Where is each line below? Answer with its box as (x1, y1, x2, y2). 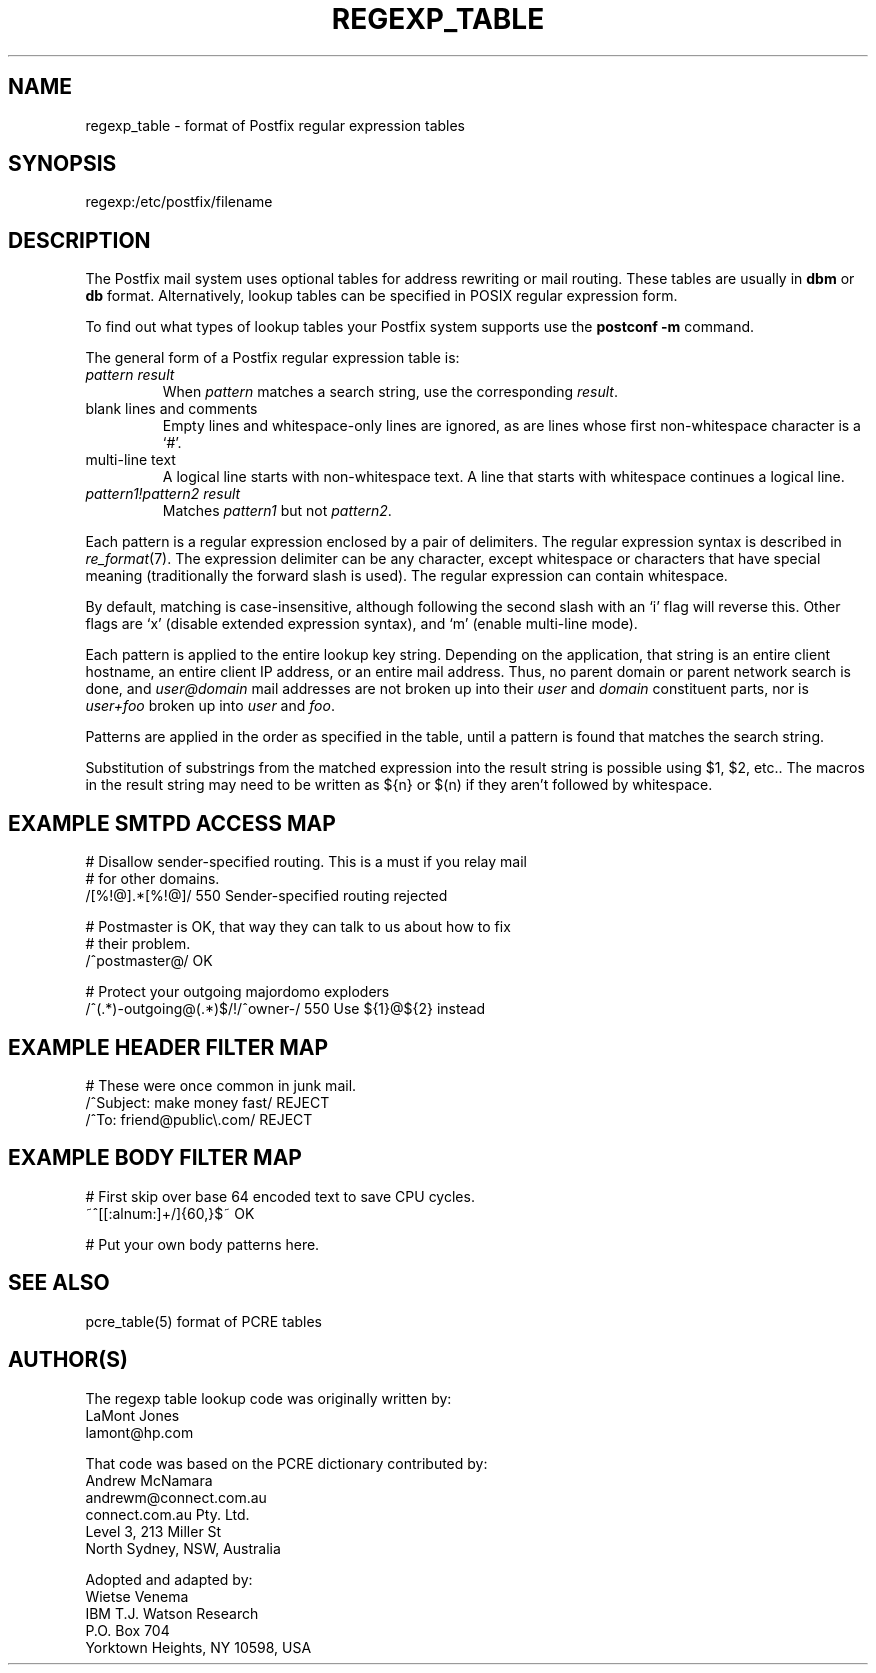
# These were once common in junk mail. (85, 1076, 357, 1094)
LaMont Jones (85, 1406, 180, 1424)
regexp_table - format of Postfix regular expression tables (85, 116, 466, 134)
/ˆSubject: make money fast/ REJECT (85, 1093, 330, 1111)
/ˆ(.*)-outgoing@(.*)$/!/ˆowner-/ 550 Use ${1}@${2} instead (85, 1000, 486, 1018)
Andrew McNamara (85, 1471, 213, 1489)
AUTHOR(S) (8, 1347, 128, 1373)
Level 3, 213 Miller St (85, 1522, 222, 1540)
